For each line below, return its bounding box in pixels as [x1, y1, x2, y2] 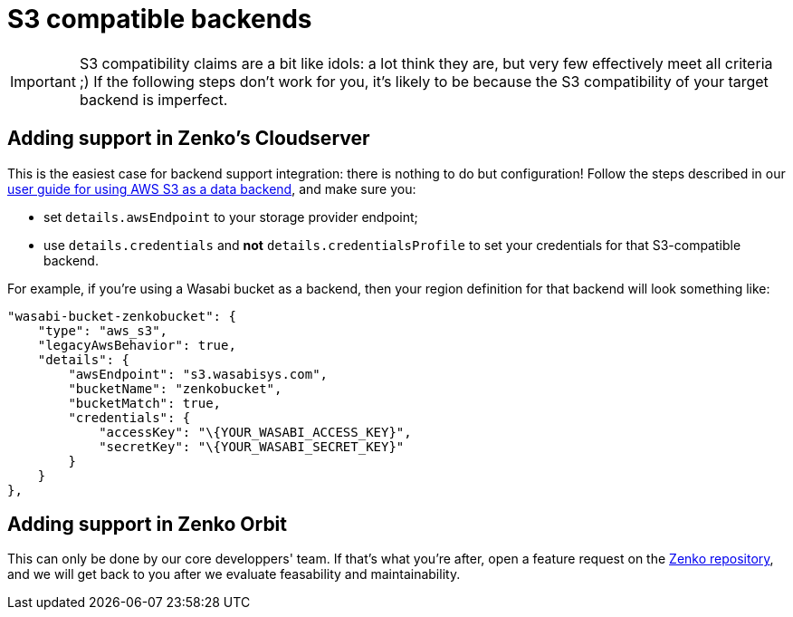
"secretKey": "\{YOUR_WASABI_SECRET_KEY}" [99, 439, 405, 454]
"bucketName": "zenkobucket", [68, 381, 282, 396]
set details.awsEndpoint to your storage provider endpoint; [43, 208, 418, 225]
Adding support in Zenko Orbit [7, 513, 288, 536]
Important [10, 72, 76, 91]
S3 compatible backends [7, 4, 312, 34]
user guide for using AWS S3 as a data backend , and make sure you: [7, 180, 416, 197]
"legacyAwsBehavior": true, [37, 337, 236, 352]
